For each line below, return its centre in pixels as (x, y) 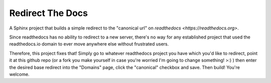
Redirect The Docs (48, 13)
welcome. (19, 74)
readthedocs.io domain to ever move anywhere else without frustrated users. (89, 44)
